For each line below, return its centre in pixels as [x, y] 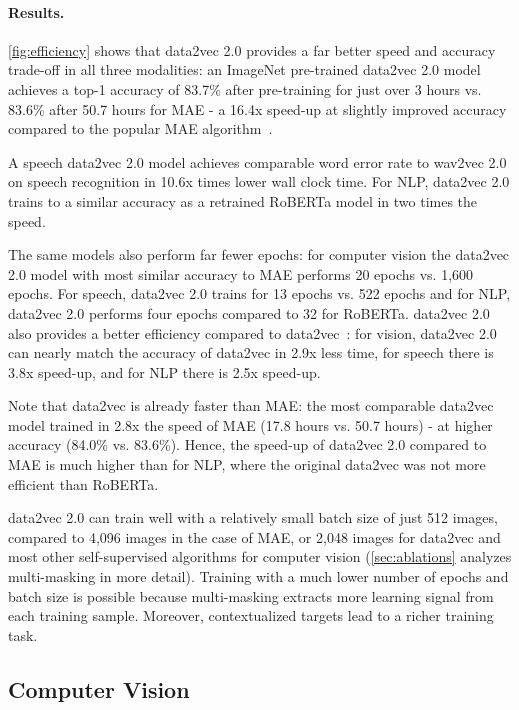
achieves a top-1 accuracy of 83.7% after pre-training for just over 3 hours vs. [245, 88]
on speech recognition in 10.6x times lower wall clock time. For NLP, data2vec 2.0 [259, 181]
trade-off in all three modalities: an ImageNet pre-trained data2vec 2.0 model [244, 69]
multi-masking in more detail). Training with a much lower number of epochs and [258, 576]
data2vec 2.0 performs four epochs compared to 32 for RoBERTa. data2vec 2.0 [249, 312]
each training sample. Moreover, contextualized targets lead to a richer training [251, 615]
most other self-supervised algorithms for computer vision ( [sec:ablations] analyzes [260, 556]
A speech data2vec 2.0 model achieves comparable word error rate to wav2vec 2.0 [257, 161]
